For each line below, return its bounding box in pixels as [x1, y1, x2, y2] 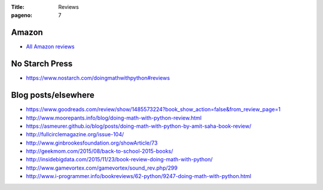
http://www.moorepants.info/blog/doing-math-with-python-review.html [26, 114, 202, 121]
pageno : [11, 12, 33, 19]
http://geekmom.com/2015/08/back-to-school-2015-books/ [26, 148, 173, 155]
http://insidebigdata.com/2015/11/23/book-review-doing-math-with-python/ [26, 156, 213, 163]
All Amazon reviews [26, 43, 75, 50]
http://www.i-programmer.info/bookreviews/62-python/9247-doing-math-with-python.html [26, 173, 251, 180]
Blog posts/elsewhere [11, 90, 95, 100]
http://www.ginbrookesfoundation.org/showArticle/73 [26, 139, 158, 146]
